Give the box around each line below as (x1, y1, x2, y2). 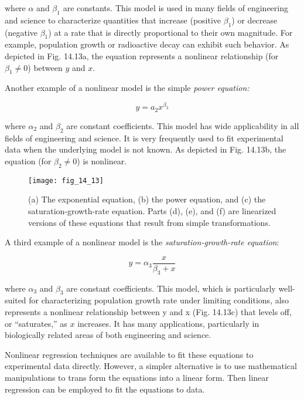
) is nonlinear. (77, 154, 127, 167)
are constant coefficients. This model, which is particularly (66, 282, 276, 294)
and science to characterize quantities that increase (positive (5, 13, 221, 26)
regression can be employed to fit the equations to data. (5, 383, 205, 395)
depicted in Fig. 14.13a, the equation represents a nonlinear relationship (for (5, 49, 279, 62)
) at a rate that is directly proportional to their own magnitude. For (48, 26, 293, 38)
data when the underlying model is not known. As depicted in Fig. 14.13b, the (5, 143, 286, 155)
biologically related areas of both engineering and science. (5, 329, 211, 341)
